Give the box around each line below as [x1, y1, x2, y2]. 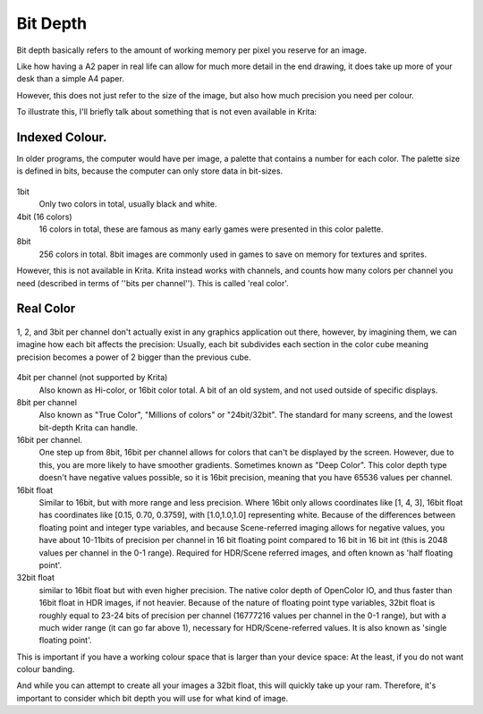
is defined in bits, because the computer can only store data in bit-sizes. [16, 166, 284, 176]
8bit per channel [16, 396, 78, 407]
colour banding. [16, 664, 75, 675]
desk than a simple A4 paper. [16, 73, 124, 84]
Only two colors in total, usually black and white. [38, 199, 217, 209]
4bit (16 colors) [16, 211, 72, 222]
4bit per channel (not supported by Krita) [16, 372, 168, 383]
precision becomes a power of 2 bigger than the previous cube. [16, 352, 251, 362]
